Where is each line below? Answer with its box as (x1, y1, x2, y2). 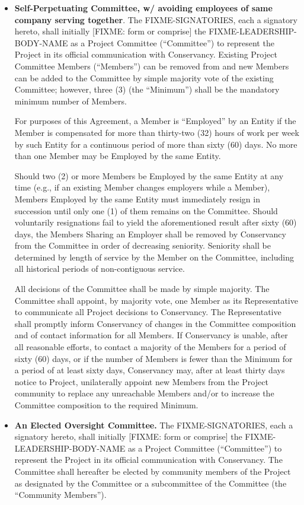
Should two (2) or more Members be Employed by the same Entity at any (14, 169, 284, 182)
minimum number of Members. (14, 94, 127, 107)
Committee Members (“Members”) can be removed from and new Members (14, 59, 289, 72)
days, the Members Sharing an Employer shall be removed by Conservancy (14, 227, 286, 240)
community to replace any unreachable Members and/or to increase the (14, 387, 274, 399)
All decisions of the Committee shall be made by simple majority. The (14, 282, 270, 295)
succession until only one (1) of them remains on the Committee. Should (14, 204, 278, 217)
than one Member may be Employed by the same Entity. (14, 150, 221, 162)
